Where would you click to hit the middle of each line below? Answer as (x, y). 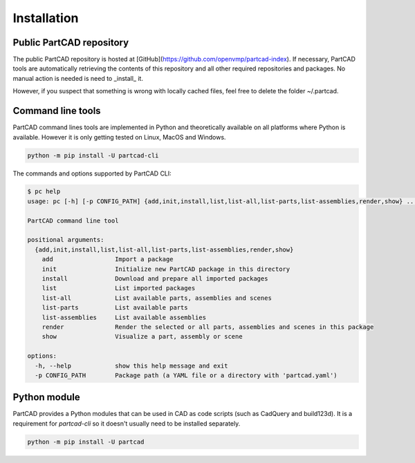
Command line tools (57, 111)
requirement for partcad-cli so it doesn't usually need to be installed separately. (127, 423)
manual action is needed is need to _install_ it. (78, 78)
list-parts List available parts (115, 308)
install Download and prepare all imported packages (155, 279)
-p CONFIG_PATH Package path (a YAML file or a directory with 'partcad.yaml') (186, 375)
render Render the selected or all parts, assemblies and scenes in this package (208, 327)
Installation (46, 18)
